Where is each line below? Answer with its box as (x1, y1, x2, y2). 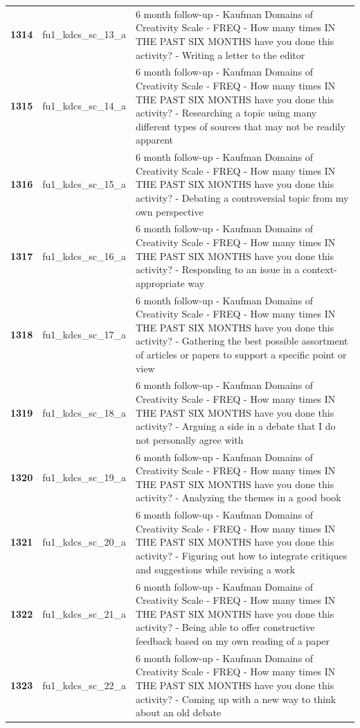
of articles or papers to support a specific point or (135, 347, 347, 361)
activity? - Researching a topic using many (135, 105, 317, 120)
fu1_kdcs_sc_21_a (42, 606, 126, 621)
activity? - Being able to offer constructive (135, 620, 315, 634)
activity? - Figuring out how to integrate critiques (135, 548, 348, 563)
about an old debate (135, 705, 222, 720)
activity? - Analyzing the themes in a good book (135, 490, 341, 505)
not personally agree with (135, 432, 244, 447)
